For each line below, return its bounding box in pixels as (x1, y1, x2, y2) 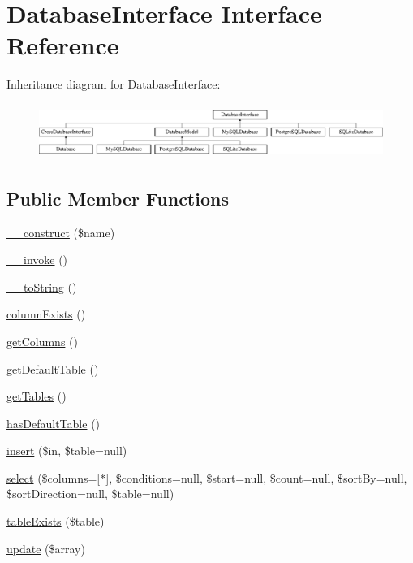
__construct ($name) (6, 223, 115, 240)
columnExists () (6, 305, 86, 323)
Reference (6, 28, 119, 62)
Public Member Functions (6, 185, 229, 210)
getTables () (6, 388, 67, 405)
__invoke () (6, 251, 68, 268)
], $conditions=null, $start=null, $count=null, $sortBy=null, (105, 469, 407, 486)
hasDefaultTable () (6, 414, 101, 431)
